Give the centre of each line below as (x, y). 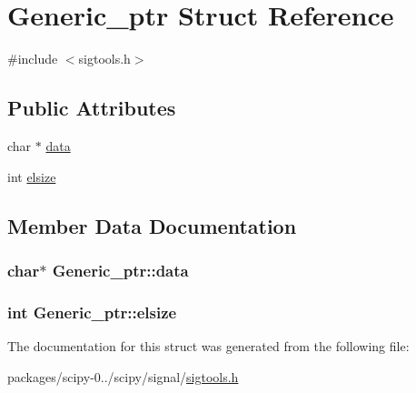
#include (33, 59)
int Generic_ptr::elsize (92, 312)
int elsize (32, 176)
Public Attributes (92, 108)
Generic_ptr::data (120, 270)
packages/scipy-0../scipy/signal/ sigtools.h (123, 376)
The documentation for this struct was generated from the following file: (208, 345)
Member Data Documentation (152, 225)
